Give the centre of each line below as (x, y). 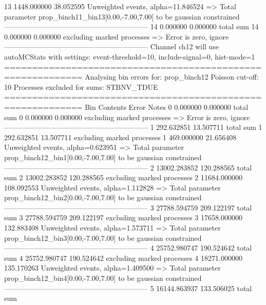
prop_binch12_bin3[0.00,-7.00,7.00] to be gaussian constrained (103, 237)
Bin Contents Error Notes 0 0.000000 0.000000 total (167, 107)
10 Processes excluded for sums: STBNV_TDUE (81, 87)
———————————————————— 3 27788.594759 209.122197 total (128, 207)
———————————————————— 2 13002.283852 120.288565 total (128, 167)
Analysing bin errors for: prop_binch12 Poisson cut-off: (172, 77)
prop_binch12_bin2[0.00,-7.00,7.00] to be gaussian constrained (103, 197)
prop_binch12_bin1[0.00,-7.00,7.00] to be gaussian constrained (103, 157)
